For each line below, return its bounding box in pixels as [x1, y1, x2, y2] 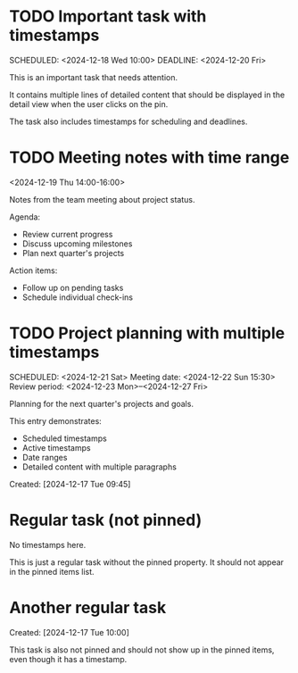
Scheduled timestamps [21, 433, 107, 444]
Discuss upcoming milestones [21, 238, 133, 249]
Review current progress [21, 228, 113, 239]
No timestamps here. [9, 539, 87, 550]
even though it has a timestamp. [9, 653, 128, 664]
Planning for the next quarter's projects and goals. [9, 398, 195, 409]
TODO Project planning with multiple [9, 323, 286, 344]
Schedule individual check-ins [21, 292, 134, 303]
